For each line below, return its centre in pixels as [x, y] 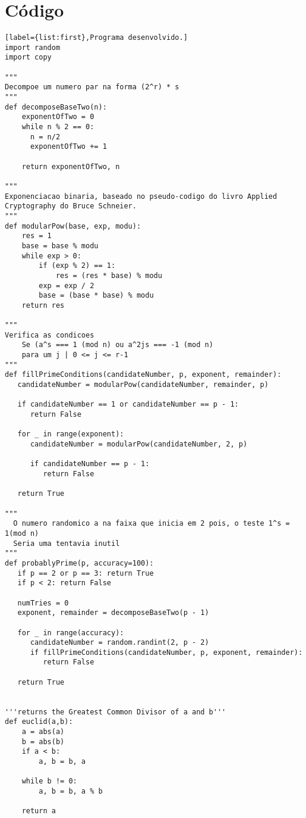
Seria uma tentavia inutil [67, 543]
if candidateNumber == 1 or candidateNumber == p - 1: [128, 405]
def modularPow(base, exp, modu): [73, 226]
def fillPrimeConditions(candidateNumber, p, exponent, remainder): [143, 375]
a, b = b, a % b [71, 791]
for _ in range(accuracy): [71, 633]
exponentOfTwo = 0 [58, 117]
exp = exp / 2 [67, 285]
